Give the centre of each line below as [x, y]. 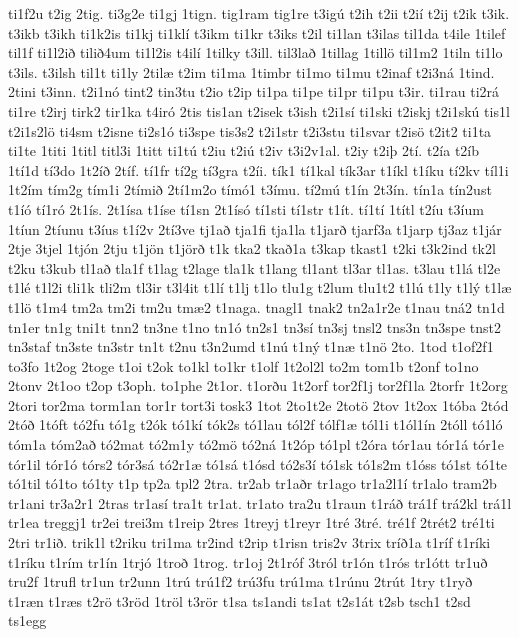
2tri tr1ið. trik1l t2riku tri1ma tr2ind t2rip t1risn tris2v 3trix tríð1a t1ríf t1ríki [249, 542]
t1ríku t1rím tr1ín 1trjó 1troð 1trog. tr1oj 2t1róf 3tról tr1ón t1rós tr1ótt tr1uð [248, 561]
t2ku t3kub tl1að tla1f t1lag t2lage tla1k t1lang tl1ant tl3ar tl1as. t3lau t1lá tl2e [254, 267]
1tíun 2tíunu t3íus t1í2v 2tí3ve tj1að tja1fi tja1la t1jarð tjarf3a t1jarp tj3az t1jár [255, 228]
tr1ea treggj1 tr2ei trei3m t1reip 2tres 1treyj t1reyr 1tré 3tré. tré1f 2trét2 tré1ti [251, 522]
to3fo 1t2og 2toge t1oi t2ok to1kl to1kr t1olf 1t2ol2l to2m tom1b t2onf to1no [243, 365]
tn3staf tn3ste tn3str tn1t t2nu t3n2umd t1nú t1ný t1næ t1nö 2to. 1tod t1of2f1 [251, 346]
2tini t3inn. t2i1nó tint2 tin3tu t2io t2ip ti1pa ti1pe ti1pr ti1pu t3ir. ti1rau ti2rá [254, 91]
